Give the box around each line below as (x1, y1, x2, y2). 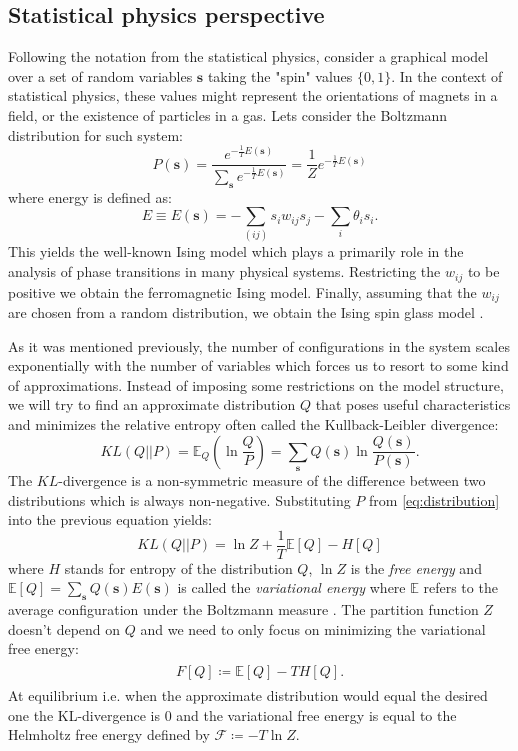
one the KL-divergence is (8, 704, 160, 725)
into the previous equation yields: (8, 509, 212, 530)
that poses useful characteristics (315, 394, 511, 415)
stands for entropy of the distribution (64, 557, 293, 578)
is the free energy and (350, 557, 482, 578)
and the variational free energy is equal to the (176, 704, 457, 725)
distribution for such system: (8, 124, 184, 145)
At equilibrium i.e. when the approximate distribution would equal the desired (8, 685, 488, 705)
